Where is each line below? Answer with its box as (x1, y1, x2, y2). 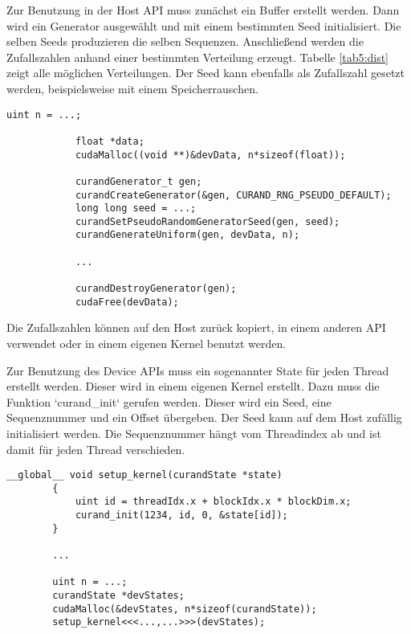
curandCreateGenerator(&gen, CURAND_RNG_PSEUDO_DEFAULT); (75, 189, 392, 201)
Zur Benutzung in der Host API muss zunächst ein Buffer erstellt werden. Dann (6, 2, 400, 18)
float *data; (75, 135, 144, 147)
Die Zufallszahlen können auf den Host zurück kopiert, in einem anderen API (6, 319, 386, 336)
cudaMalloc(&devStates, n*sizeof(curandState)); (52, 603, 317, 615)
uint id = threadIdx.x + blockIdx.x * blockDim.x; (75, 496, 352, 508)
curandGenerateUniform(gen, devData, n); (75, 229, 300, 241)
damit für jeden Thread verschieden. (6, 440, 185, 457)
